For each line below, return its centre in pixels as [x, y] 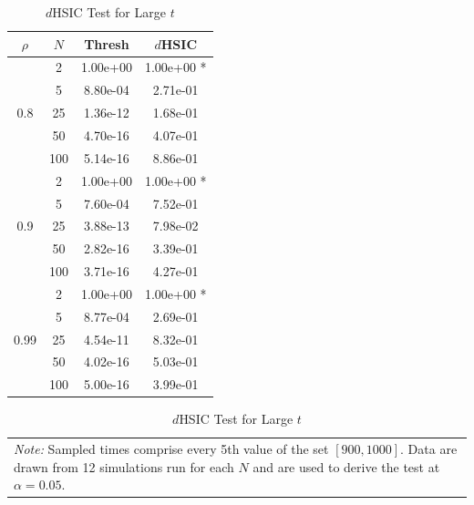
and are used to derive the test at [346, 466]
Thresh [107, 43]
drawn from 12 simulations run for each [124, 466]
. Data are [429, 449]
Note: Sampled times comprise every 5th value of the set [171, 449]
